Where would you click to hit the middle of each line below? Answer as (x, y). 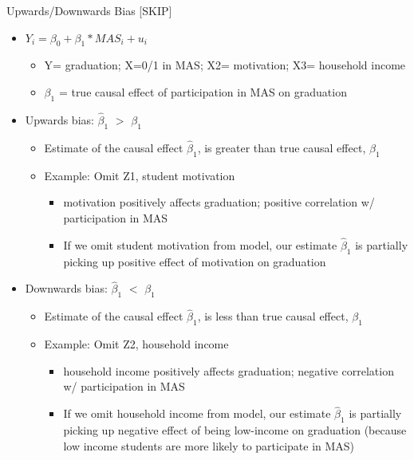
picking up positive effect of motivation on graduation (195, 261)
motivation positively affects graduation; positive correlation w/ (219, 202)
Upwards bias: (59, 120)
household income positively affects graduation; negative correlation (229, 370)
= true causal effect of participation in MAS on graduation (203, 91)
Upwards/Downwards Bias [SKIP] (89, 10)
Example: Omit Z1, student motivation (140, 175)
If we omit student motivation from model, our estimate (200, 244)
